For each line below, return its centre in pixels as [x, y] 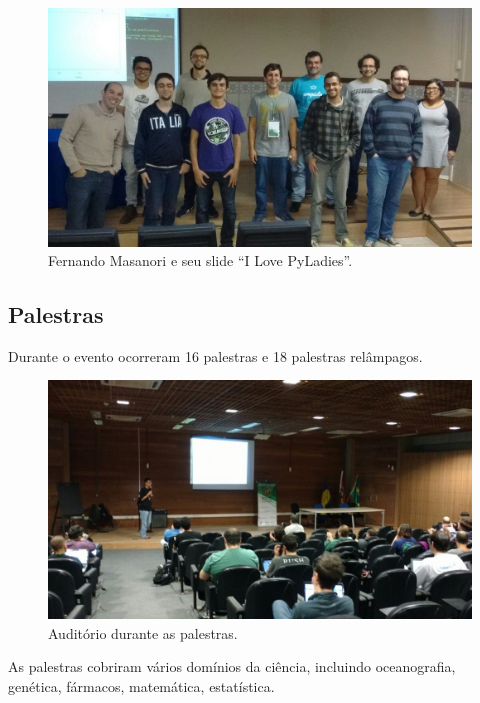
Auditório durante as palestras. [143, 632]
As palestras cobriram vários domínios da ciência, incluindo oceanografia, [232, 666]
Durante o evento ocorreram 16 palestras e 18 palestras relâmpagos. [215, 355]
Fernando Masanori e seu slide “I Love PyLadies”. [200, 260]
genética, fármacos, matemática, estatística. [141, 685]
